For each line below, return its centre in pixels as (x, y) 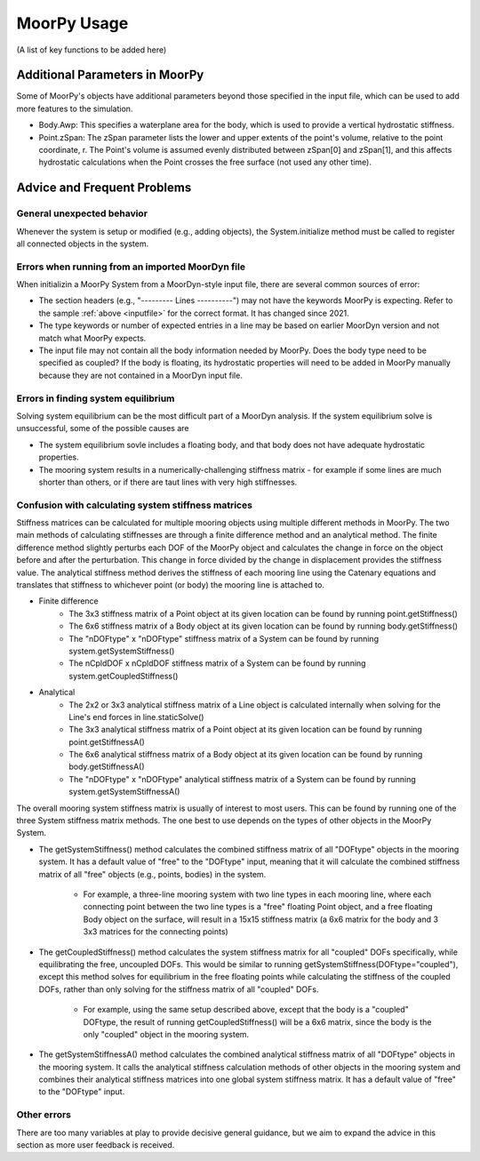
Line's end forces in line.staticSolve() (136, 717)
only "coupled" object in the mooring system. (166, 1034)
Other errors (44, 1115)
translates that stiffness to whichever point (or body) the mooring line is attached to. (170, 585)
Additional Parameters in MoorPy (110, 75)
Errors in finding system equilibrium (96, 398)
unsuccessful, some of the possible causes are (103, 428)
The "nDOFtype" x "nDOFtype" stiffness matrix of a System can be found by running (224, 638)
